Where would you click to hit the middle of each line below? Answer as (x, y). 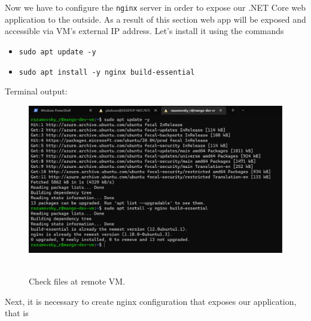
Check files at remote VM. (77, 281)
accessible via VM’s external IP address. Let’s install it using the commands (144, 31)
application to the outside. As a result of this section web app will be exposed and (155, 19)
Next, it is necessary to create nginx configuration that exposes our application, (151, 301)
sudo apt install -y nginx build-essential (107, 72)
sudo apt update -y (57, 52)
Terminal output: (36, 91)
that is (17, 313)
